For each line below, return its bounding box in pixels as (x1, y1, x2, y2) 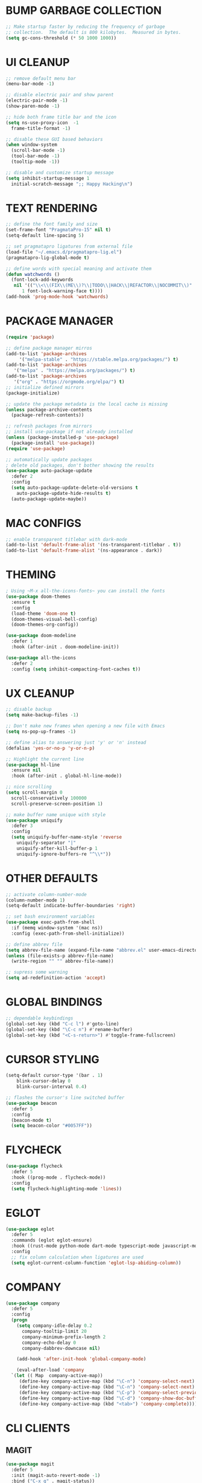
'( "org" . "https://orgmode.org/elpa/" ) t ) (13, 379, 125, 385)
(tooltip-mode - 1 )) (11, 159, 60, 165)
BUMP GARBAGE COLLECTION (5, 4, 162, 18)
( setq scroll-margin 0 (5, 790, 63, 796)
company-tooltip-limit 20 (21, 1328, 87, 1334)
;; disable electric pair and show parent (5, 92, 114, 98)
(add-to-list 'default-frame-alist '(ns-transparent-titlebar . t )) (5, 542, 181, 548)
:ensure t (11, 599, 36, 605)
